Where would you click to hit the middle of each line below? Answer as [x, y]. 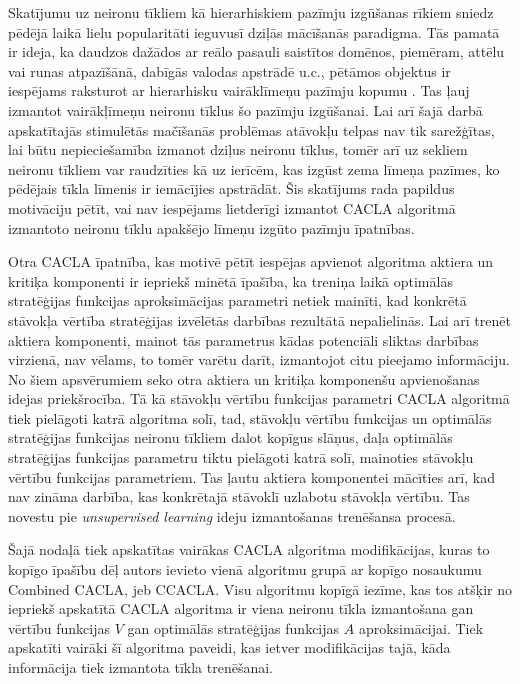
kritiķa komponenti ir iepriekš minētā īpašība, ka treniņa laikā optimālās [230, 280]
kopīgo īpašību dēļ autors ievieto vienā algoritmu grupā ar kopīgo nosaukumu [245, 569]
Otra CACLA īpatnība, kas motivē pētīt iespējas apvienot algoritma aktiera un [251, 261]
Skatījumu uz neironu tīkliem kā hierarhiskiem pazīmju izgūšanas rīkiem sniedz [251, 12]
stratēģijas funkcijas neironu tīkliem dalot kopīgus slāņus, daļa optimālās [230, 437]
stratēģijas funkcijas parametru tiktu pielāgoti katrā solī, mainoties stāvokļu [241, 457]
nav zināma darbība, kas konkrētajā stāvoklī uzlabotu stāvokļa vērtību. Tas [239, 496]
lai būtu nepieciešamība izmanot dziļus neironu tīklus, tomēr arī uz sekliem [238, 149]
